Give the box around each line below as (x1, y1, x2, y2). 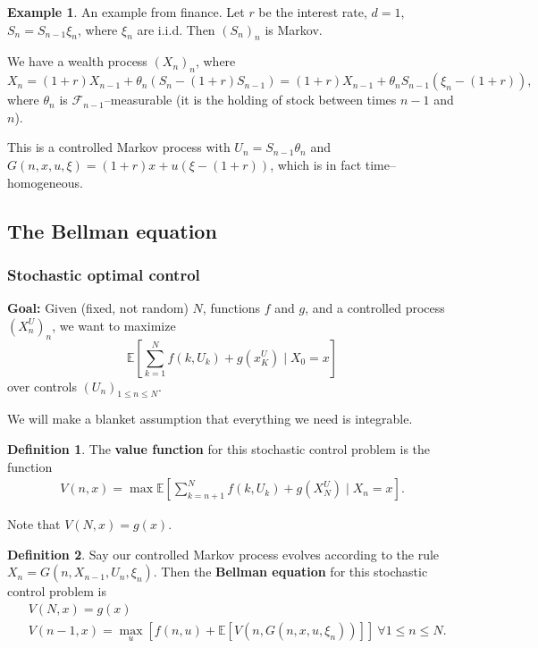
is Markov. (265, 20, 323, 38)
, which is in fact (270, 155, 362, 173)
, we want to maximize (52, 316, 176, 334)
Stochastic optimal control (7, 263, 200, 285)
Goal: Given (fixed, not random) (7, 299, 189, 317)
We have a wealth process (7, 52, 147, 71)
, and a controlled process (305, 299, 445, 317)
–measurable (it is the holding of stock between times (104, 90, 397, 109)
